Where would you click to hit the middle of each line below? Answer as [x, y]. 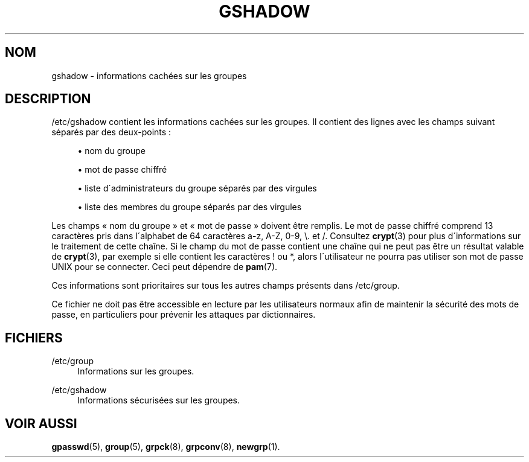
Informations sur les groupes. [136, 371]
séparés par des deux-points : [111, 132]
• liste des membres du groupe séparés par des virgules [190, 207]
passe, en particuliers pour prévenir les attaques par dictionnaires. [184, 315]
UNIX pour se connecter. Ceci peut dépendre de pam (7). [165, 267]
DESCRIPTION [48, 99]
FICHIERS [34, 338]
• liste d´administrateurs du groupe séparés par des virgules [197, 188]
